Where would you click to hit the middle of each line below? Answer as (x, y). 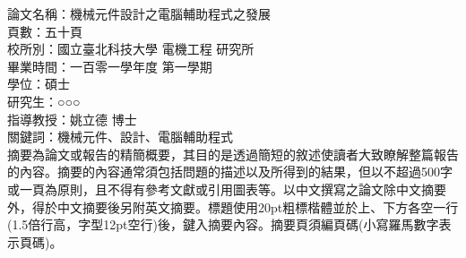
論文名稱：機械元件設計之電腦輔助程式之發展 (139, 13)
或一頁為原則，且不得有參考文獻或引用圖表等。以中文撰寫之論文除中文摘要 (227, 189)
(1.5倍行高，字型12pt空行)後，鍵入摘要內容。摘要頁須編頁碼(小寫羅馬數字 (223, 224)
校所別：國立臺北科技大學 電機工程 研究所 (131, 49)
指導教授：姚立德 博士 (72, 119)
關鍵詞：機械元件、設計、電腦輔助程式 (120, 137)
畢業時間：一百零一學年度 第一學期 (110, 66)
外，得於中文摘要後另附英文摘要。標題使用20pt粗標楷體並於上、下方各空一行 (233, 206)
